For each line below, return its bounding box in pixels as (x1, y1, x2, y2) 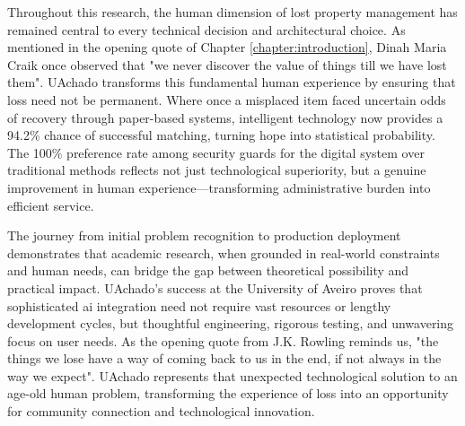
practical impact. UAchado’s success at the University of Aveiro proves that (7, 278, 423, 297)
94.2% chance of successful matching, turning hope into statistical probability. (7, 126, 435, 144)
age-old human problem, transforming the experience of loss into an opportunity (7, 384, 449, 403)
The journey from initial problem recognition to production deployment (7, 226, 401, 245)
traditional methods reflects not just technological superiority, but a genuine (7, 161, 426, 179)
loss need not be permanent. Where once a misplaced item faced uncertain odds (7, 90, 446, 109)
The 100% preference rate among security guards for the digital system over (7, 143, 425, 161)
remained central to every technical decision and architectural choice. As (7, 20, 406, 39)
